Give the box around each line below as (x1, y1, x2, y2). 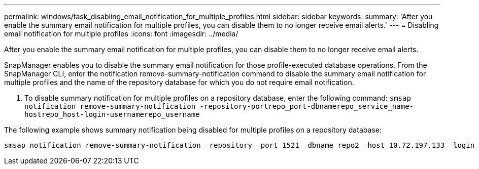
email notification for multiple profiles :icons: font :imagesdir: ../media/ (4, 29, 238, 38)
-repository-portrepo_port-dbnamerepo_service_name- (199, 102, 414, 110)
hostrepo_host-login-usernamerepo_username (24, 110, 200, 118)
